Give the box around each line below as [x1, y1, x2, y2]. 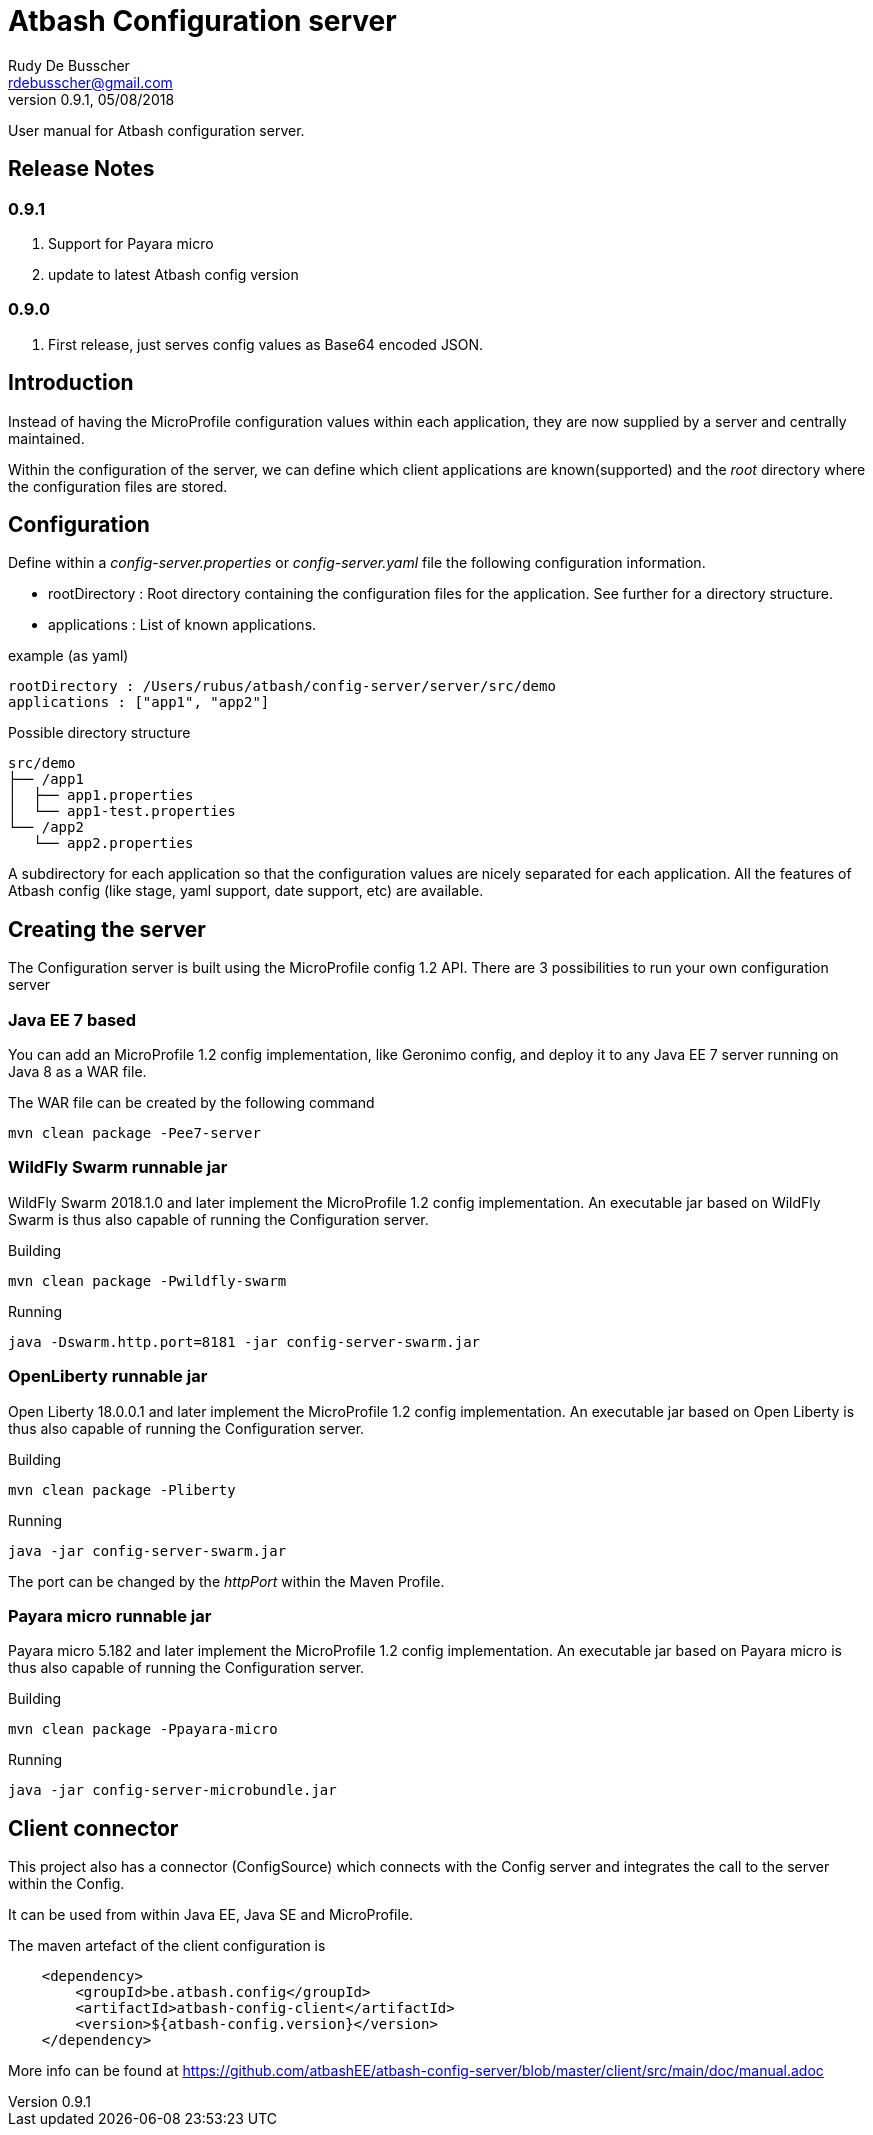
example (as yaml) [8, 647, 129, 665]
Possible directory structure [8, 724, 191, 742]
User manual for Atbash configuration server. [8, 121, 305, 139]
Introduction [8, 370, 134, 396]
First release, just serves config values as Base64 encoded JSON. [48, 335, 484, 353]
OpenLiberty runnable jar [8, 1366, 208, 1387]
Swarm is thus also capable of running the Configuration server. [8, 1210, 429, 1228]
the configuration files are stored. [8, 477, 228, 495]
